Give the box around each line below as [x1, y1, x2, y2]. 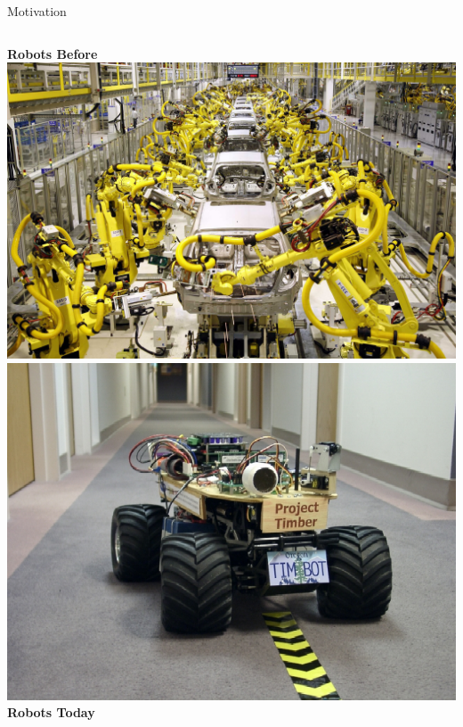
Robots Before [7, 44, 98, 62]
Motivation [7, 2, 67, 20]
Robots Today [7, 703, 95, 722]
